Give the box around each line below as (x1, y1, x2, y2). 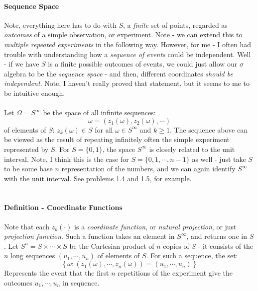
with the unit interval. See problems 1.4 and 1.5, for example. (4, 173, 192, 183)
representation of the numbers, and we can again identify (61, 163, 236, 174)
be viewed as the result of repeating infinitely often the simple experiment (4, 134, 230, 145)
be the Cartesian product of (69, 240, 154, 251)
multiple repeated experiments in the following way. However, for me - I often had (4, 39, 251, 49)
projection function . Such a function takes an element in (4, 231, 175, 241)
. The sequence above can (169, 124, 248, 135)
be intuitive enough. (4, 87, 65, 98)
